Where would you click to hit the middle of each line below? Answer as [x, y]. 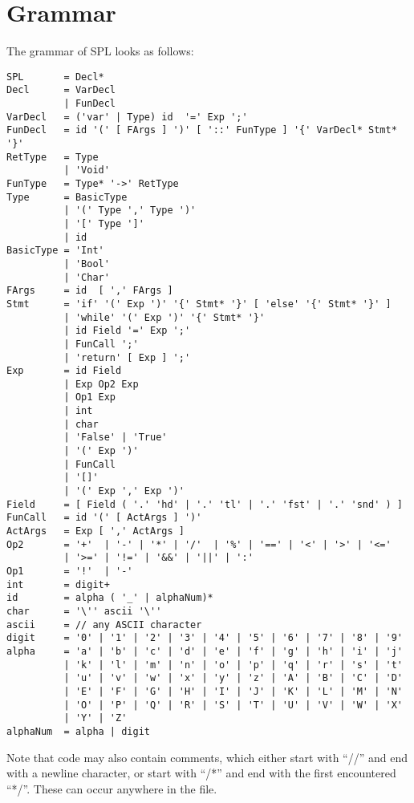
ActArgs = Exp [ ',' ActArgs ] [95, 531]
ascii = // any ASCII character [104, 625]
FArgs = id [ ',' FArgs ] [90, 291]
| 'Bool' [87, 264]
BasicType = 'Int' [55, 251]
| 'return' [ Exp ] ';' [127, 357]
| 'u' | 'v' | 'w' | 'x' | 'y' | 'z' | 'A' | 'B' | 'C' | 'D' [233, 678]
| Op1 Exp [90, 397]
